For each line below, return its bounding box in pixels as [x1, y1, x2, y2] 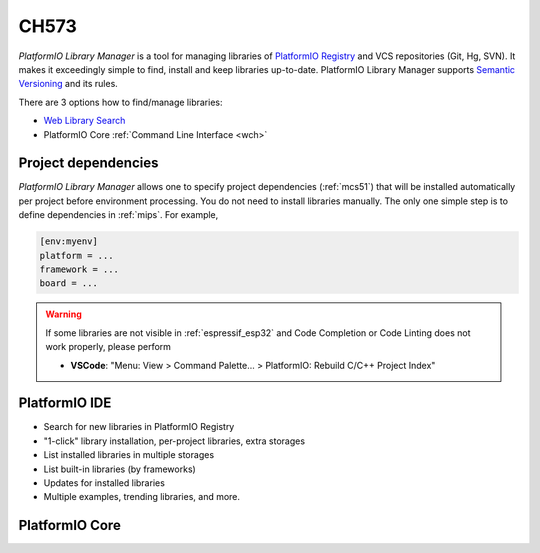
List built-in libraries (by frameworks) [43, 463, 197, 475]
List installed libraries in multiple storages [43, 449, 215, 461]
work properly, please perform [45, 341, 172, 353]
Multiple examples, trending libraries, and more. [43, 491, 240, 503]
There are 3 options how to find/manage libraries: [18, 96, 223, 108]
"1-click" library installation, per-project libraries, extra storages [43, 435, 305, 447]
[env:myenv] [39, 236, 99, 247]
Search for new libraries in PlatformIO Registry [43, 421, 235, 433]
